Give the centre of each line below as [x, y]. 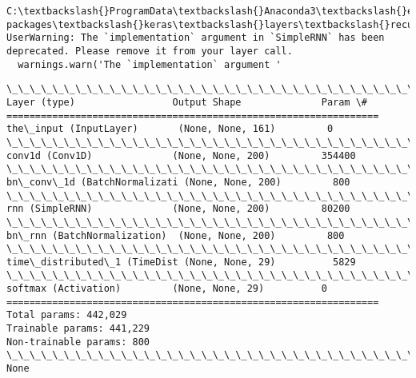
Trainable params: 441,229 [78, 329]
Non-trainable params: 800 [78, 342]
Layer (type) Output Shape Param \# [187, 102]
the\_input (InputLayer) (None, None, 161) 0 [170, 129]
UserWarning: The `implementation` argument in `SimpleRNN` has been [196, 38]
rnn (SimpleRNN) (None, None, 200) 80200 [178, 209]
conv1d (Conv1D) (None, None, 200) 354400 [181, 155]
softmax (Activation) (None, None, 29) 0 [167, 289]
